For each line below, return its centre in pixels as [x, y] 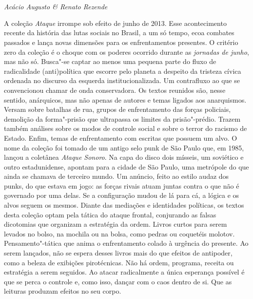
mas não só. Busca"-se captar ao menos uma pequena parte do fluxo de [110, 61]
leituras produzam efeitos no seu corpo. [63, 291]
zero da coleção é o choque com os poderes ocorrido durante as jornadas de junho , [126, 52]
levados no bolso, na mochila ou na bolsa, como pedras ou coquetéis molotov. [119, 233]
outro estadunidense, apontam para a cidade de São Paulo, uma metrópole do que [126, 166]
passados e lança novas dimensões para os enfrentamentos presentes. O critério [121, 42]
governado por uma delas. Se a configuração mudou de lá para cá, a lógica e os [122, 195]
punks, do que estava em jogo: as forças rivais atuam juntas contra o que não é [122, 185]
